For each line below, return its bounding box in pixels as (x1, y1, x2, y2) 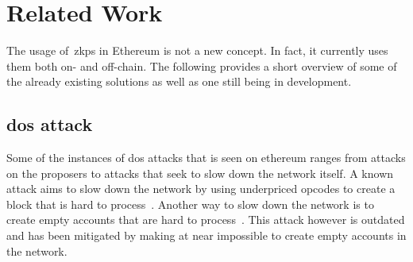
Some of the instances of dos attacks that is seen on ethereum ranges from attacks (6, 149, 406, 166)
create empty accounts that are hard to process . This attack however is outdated (6, 211, 405, 228)
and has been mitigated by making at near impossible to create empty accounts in (6, 227, 407, 244)
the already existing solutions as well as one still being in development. (6, 73, 352, 90)
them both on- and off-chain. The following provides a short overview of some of (6, 57, 397, 74)
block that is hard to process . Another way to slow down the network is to (6, 195, 374, 212)
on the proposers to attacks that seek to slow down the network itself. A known (6, 164, 394, 181)
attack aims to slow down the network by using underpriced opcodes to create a (6, 180, 396, 197)
